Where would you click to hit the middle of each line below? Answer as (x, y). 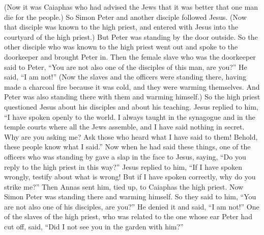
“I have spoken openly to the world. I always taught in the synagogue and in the (130, 116)
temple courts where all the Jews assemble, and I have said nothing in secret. (124, 127)
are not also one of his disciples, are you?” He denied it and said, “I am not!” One (132, 206)
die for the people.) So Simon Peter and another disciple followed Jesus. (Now (125, 17)
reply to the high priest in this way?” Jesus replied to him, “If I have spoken (123, 166)
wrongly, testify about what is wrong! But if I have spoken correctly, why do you (130, 177)
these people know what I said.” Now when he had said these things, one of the (127, 147)
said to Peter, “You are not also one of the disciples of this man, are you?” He (126, 67)
